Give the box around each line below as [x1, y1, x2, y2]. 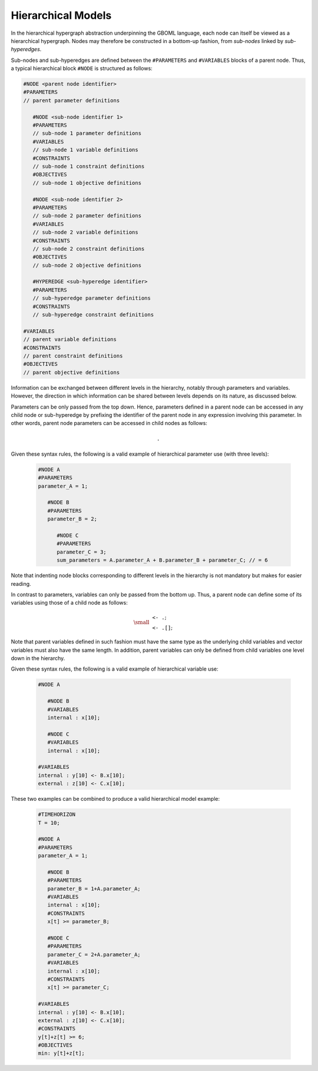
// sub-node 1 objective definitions [32, 180, 141, 186]
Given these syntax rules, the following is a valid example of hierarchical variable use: [11, 665, 218, 672]
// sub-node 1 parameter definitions [32, 130, 141, 137]
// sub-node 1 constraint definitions [32, 163, 145, 170]
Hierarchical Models [11, 9, 112, 22]
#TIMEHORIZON [38, 811, 76, 818]
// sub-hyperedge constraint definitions [32, 311, 154, 318]
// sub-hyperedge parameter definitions [32, 295, 151, 301]
